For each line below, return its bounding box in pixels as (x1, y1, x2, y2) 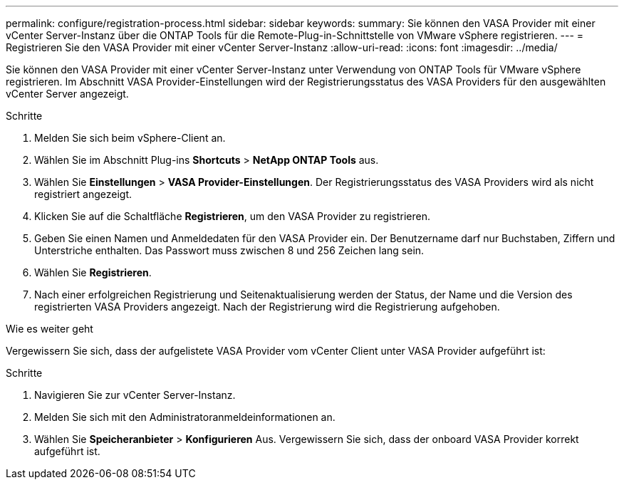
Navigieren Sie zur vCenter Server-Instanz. (34, 389, 236, 401)
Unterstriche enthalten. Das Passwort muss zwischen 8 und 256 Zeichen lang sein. (34, 244, 425, 256)
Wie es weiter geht (6, 323, 93, 335)
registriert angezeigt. (34, 188, 132, 200)
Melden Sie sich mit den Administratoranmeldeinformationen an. (34, 411, 336, 423)
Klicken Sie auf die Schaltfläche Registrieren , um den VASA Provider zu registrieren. (34, 210, 430, 222)
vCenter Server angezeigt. (6, 88, 129, 100)
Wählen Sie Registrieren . (34, 266, 152, 278)
